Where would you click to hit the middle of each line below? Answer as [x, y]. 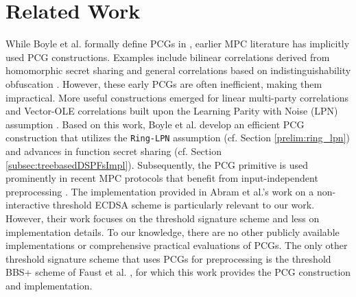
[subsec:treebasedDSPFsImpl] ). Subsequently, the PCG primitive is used [157, 164]
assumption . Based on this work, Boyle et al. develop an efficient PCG [155, 124]
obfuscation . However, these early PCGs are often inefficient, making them [164, 83]
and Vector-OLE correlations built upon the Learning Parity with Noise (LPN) [172, 111]
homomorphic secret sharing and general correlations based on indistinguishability [178, 70]
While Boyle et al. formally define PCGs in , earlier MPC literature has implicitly [178, 44]
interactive [28, 205]
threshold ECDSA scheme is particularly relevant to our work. [183, 205]
